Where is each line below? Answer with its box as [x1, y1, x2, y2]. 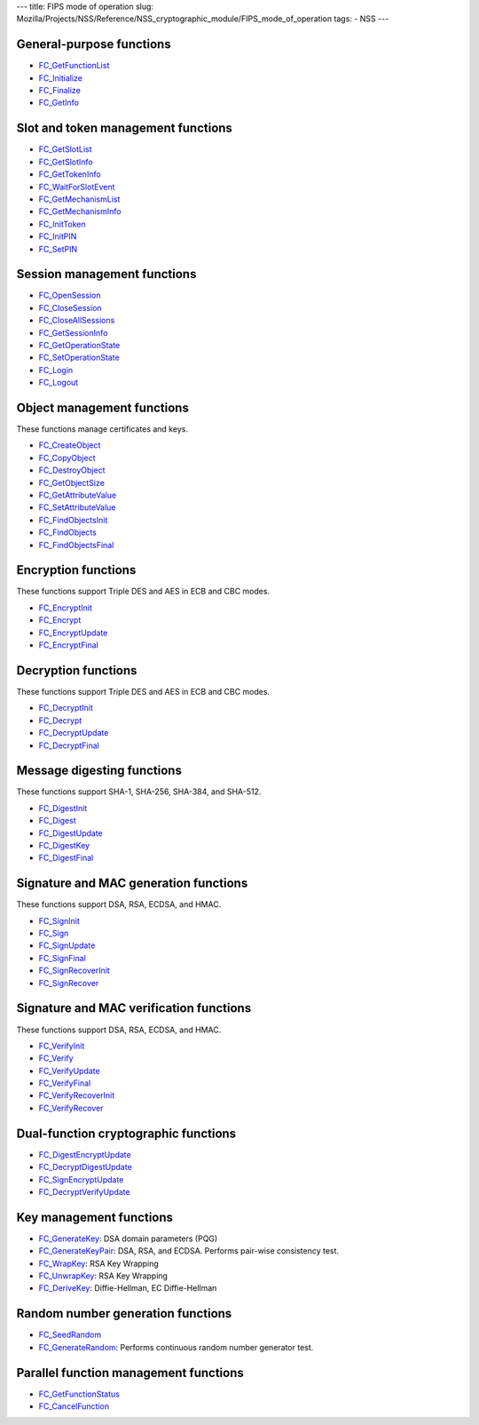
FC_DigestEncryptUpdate [38, 1149, 132, 1159]
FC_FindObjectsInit [38, 514, 108, 525]
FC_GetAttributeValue [38, 490, 117, 500]
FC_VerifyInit [38, 1040, 85, 1051]
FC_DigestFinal [38, 853, 94, 864]
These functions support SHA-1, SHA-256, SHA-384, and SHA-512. [16, 786, 262, 797]
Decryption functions [16, 663, 137, 678]
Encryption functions [16, 562, 137, 577]
